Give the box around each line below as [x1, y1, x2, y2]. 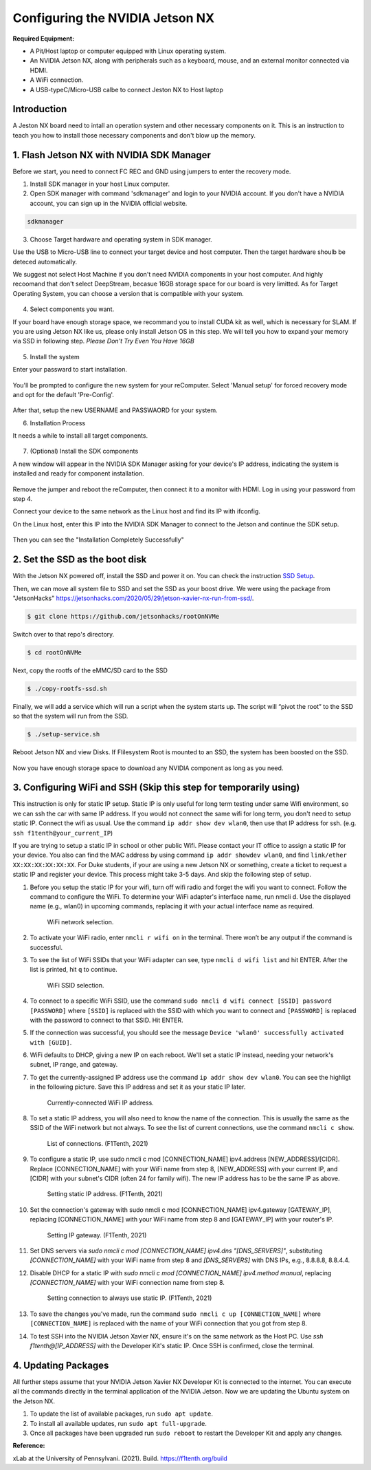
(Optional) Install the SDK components [30, 447, 139, 456]
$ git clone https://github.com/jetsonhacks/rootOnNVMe [27, 612, 220, 620]
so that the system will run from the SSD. [12, 712, 128, 721]
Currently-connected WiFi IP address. [47, 1098, 154, 1107]
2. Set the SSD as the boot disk [12, 554, 147, 566]
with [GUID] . [30, 1038, 72, 1046]
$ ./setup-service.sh [27, 730, 100, 738]
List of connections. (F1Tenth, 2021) [47, 1139, 148, 1147]
